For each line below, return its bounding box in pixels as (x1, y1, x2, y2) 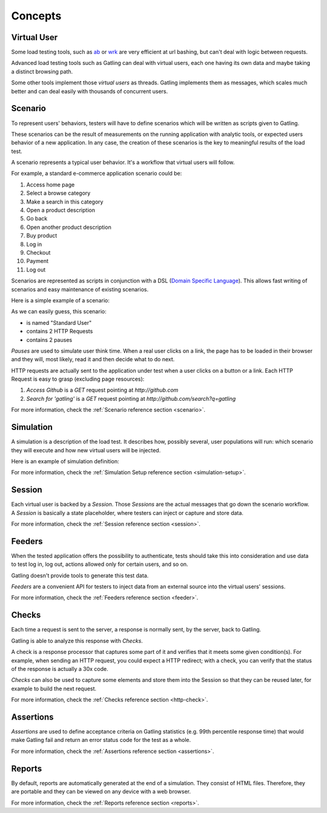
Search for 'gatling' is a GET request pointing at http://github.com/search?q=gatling (26, 395, 236, 402)
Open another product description (26, 223, 111, 231)
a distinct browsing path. (11, 67, 73, 75)
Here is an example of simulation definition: (11, 457, 119, 464)
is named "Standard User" (26, 319, 92, 326)
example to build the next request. (11, 685, 97, 692)
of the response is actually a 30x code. (11, 665, 108, 672)
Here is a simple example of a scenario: (11, 296, 110, 304)
